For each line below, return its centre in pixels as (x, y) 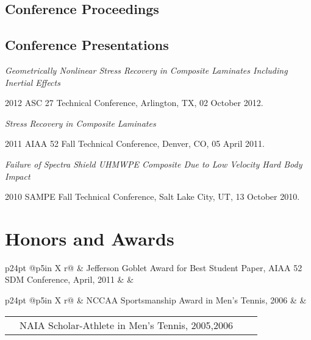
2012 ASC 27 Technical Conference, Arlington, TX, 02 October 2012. (134, 103)
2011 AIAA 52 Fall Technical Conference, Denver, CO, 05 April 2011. (135, 143)
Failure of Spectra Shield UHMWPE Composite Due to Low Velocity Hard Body (154, 164)
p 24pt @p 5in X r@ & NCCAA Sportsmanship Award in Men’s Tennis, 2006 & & (156, 300)
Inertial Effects (33, 82)
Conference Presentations (87, 45)
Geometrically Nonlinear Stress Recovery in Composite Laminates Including (146, 70)
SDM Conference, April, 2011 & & (70, 279)
